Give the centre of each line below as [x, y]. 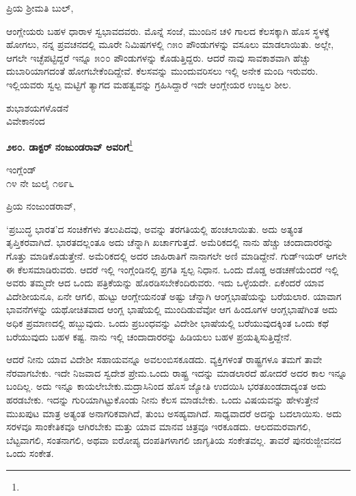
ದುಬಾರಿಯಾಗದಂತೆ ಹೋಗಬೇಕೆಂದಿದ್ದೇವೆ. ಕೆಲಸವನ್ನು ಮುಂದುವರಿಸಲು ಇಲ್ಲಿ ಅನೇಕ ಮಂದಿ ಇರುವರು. [162, 71]
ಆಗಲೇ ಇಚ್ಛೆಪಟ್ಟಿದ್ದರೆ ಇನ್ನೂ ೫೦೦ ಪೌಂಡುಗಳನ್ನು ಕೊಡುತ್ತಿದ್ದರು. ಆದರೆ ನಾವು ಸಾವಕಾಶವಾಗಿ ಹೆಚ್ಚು [159, 57]
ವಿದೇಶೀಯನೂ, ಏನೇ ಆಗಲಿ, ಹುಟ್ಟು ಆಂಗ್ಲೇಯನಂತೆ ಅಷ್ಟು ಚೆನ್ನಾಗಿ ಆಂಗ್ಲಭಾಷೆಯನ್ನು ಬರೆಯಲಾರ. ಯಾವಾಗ [174, 296]
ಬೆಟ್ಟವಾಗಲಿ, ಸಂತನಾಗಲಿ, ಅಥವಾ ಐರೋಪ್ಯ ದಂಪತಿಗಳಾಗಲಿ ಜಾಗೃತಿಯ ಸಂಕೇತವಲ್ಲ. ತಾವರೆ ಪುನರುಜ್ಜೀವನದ [174, 439]
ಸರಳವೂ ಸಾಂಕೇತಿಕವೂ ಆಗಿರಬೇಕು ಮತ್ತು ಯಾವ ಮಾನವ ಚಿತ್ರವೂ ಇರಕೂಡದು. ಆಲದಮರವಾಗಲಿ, [159, 426]
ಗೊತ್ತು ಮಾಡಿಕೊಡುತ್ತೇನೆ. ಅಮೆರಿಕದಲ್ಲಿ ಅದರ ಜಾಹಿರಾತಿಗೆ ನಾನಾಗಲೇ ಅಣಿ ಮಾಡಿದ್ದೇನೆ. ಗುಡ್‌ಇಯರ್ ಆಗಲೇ [177, 255]
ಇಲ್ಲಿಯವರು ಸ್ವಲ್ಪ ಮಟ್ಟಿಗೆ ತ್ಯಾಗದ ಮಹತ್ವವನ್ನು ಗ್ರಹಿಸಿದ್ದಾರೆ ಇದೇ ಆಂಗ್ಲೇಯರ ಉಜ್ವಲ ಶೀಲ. [149, 84]
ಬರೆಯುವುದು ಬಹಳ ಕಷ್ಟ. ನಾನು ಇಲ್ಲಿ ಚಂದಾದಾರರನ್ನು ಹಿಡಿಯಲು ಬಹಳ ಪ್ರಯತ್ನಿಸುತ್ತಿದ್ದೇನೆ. [149, 336]
